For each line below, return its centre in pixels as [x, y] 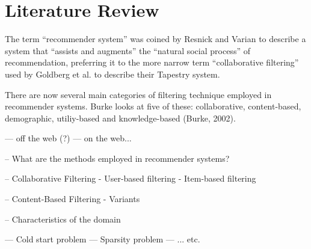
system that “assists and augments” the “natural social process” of [128, 50]
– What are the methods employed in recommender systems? [117, 158]
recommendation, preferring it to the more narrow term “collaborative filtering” [152, 62]
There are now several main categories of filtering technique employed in [138, 94]
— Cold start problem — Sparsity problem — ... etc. [103, 239]
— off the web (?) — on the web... [68, 138]
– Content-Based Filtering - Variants [72, 199]
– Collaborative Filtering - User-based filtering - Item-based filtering [131, 178]
